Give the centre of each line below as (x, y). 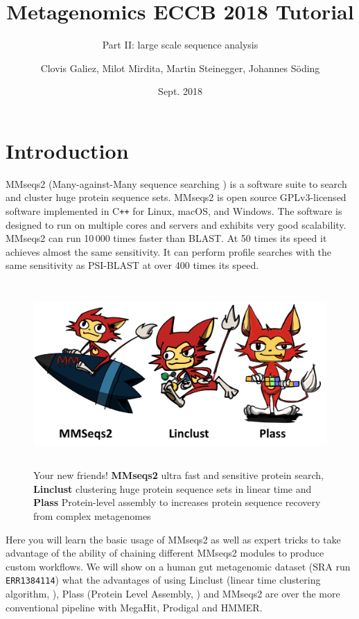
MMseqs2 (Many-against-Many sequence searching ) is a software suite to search (176, 183)
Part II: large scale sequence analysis (180, 45)
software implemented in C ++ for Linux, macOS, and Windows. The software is (174, 211)
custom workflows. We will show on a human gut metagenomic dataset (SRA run (178, 566)
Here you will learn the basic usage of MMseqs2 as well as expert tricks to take (173, 539)
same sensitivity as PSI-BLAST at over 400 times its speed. (132, 265)
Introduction (67, 150)
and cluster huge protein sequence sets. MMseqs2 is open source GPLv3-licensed (176, 197)
